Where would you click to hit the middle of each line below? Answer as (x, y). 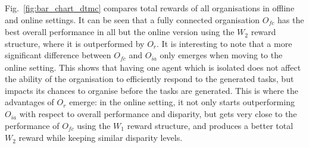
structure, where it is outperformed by (75, 43)
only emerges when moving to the (221, 55)
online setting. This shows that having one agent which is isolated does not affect (153, 67)
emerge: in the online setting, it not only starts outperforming (182, 102)
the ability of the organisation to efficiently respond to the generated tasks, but (149, 79)
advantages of (29, 102)
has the (291, 19)
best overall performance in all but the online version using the (120, 32)
